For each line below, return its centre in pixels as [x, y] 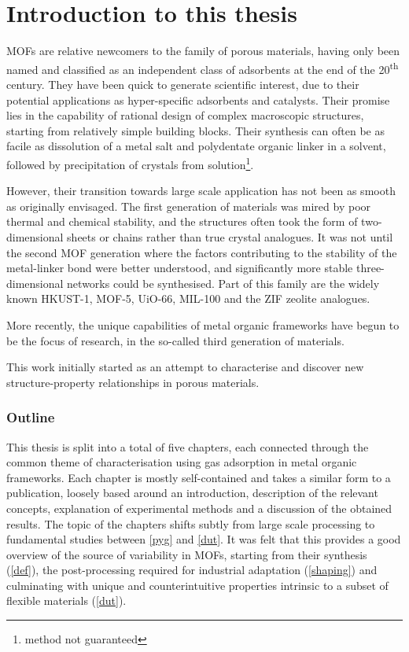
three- [370, 268]
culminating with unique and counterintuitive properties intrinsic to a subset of [197, 585]
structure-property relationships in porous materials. [133, 382]
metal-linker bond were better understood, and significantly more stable [180, 268]
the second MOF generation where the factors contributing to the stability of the [202, 252]
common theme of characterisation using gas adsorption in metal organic [182, 462]
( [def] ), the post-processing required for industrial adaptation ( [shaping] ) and [192, 570]
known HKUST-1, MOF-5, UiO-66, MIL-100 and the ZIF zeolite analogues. [188, 298]
